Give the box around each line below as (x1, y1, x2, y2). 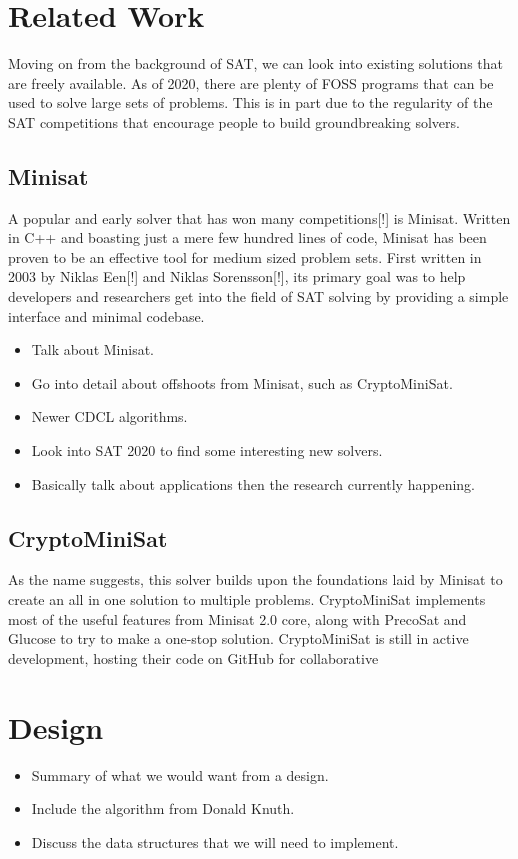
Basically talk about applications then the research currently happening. (31, 473, 475, 494)
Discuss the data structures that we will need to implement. (31, 831, 399, 852)
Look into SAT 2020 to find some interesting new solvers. (31, 440, 383, 461)
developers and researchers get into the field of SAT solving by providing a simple (8, 286, 509, 307)
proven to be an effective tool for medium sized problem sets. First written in (8, 246, 482, 267)
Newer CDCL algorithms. (31, 406, 188, 427)
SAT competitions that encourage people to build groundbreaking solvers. (8, 111, 460, 132)
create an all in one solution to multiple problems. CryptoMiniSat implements (8, 589, 486, 610)
